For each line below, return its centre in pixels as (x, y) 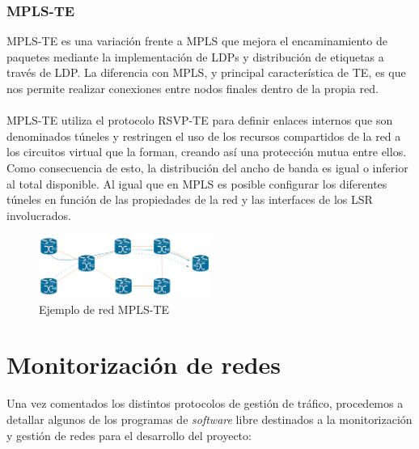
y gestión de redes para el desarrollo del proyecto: (129, 435)
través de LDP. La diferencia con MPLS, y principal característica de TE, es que (206, 72)
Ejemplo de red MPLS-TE (104, 309)
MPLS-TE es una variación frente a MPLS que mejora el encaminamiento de (197, 41)
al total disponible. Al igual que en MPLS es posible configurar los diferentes (197, 183)
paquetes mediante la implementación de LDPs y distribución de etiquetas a (195, 56)
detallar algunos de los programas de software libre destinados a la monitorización (209, 419)
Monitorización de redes (144, 364)
